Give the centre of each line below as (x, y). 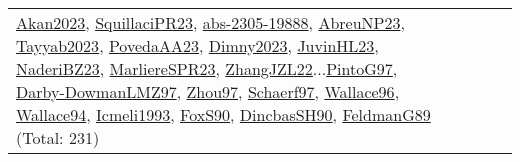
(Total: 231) (58, 137)
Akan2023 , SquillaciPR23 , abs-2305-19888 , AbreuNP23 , (210, 22)
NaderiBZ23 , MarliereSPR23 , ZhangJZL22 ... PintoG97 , (207, 68)
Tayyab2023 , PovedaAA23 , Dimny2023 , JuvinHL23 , (197, 45)
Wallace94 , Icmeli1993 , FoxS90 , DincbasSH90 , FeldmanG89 (223, 114)
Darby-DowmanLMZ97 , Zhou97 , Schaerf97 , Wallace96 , (208, 91)
